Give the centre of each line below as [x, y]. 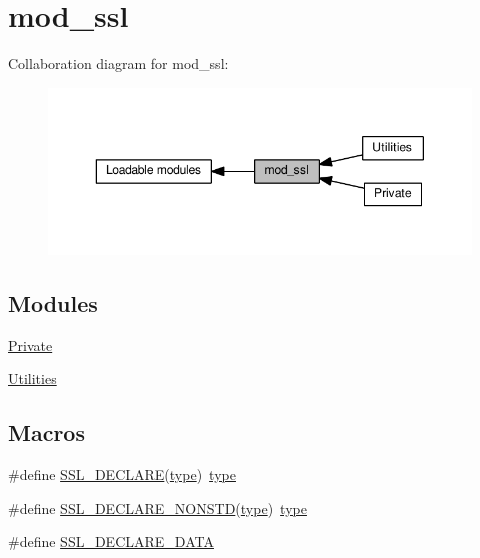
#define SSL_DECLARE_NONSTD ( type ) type [157, 507]
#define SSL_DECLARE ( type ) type [122, 474]
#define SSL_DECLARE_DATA [111, 541]
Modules [53, 302]
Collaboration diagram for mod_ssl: [118, 63]
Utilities [32, 378]
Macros [46, 432]
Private [30, 344]
